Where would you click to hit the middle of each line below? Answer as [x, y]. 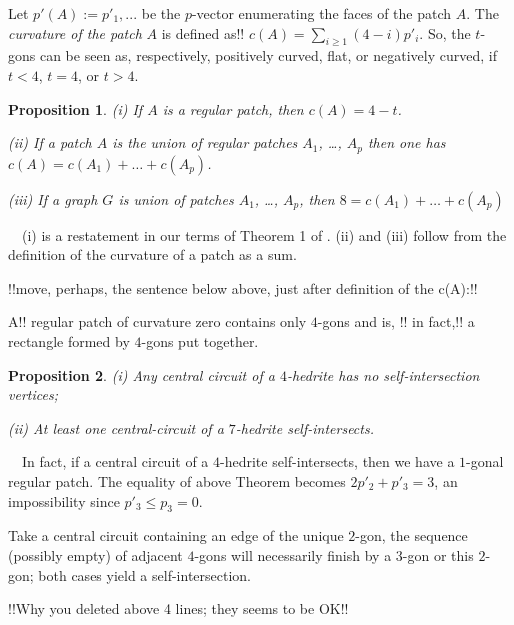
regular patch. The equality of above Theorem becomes [177, 480]
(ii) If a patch [50, 142]
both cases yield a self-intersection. [144, 574]
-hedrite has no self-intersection [383, 374]
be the [161, 13]
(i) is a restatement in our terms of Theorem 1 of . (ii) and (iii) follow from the [264, 234]
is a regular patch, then [233, 108]
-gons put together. [200, 341]
